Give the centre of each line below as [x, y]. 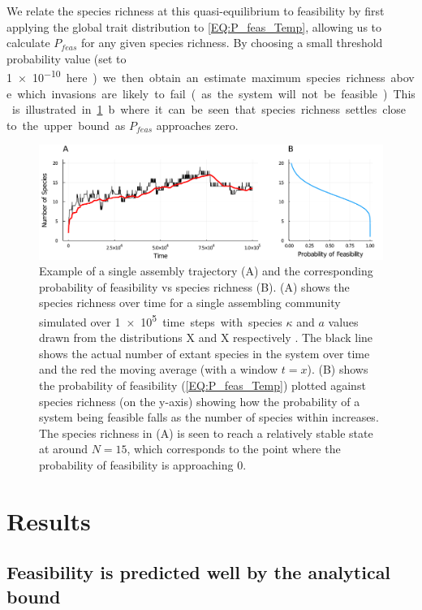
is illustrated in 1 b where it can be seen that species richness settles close [209, 109]
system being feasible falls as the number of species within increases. [209, 417]
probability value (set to [67, 58]
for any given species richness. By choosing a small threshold [232, 43]
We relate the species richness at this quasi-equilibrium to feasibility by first [196, 11]
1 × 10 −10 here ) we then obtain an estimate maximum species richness [196, 76]
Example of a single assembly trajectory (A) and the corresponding [206, 271]
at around [63, 449]
